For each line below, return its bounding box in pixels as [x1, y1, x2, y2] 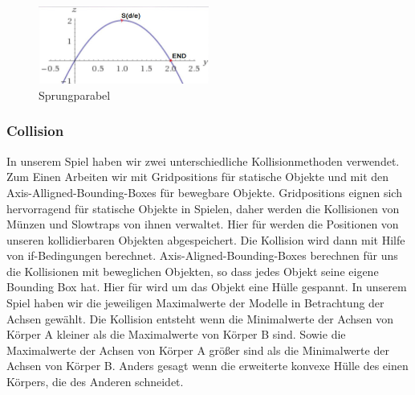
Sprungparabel [39, 86, 111, 103]
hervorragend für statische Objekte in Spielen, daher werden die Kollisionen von [6, 200, 400, 216]
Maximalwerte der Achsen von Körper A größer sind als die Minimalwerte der [6, 341, 389, 358]
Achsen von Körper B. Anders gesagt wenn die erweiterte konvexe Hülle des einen [6, 357, 409, 374]
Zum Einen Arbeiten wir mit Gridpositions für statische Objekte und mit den [6, 168, 389, 185]
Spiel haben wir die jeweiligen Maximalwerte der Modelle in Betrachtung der [6, 294, 384, 311]
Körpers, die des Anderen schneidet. [6, 373, 184, 390]
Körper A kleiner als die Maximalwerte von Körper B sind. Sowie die [6, 326, 346, 343]
